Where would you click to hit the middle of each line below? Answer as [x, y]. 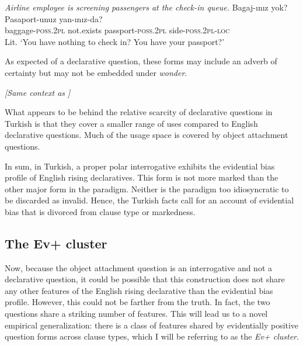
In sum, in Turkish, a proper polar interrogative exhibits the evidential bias [140, 166]
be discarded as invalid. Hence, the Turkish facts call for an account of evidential [149, 200]
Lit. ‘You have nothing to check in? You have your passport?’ [115, 41]
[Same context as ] [38, 92]
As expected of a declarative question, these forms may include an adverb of [141, 61]
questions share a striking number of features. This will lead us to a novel [136, 314]
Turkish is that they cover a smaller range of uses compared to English [131, 123]
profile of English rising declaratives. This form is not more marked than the [142, 177]
